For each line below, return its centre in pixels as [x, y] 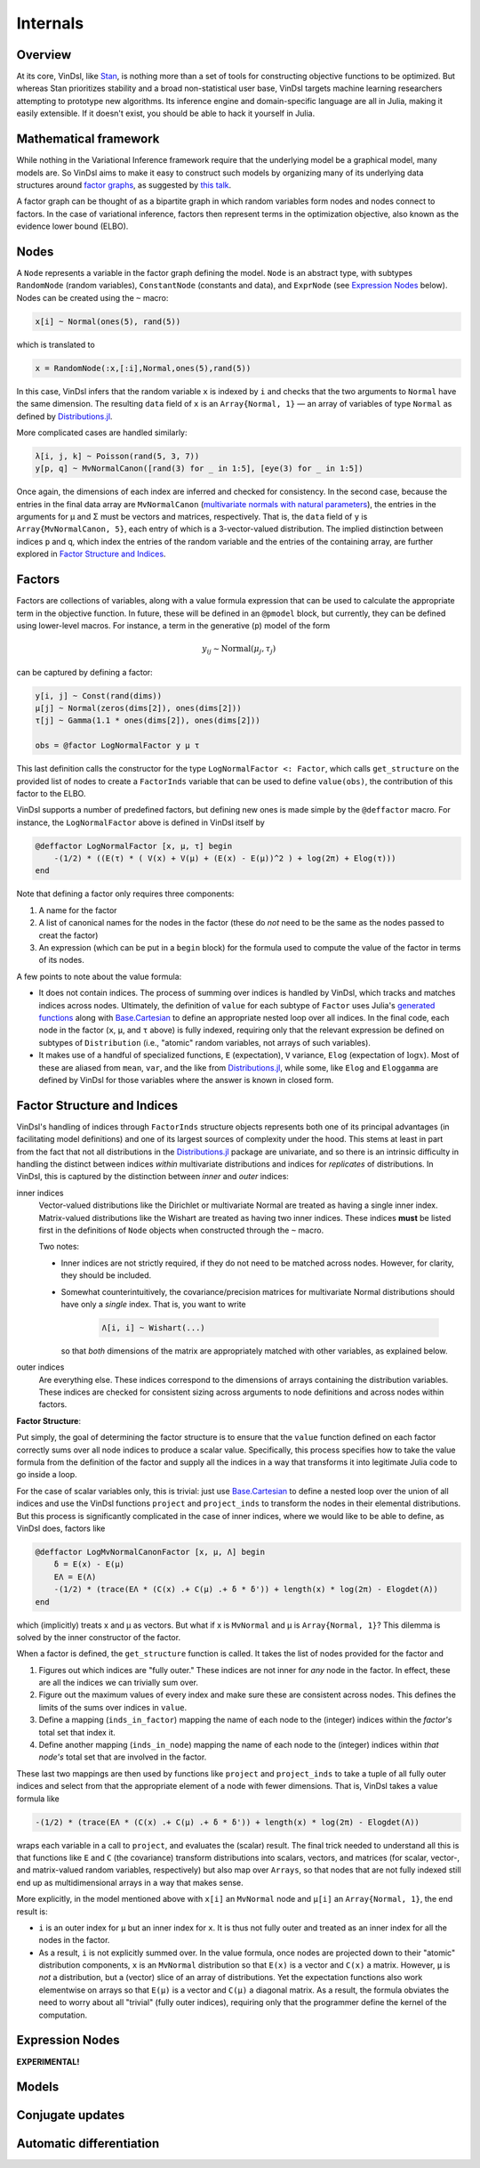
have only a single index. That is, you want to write [153, 1304]
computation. [63, 2015]
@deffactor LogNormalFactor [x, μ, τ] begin [134, 846]
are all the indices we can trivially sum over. [119, 1683]
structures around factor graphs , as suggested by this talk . [124, 185]
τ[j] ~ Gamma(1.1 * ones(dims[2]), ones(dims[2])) [148, 720]
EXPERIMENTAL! [48, 2061]
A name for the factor [78, 910]
